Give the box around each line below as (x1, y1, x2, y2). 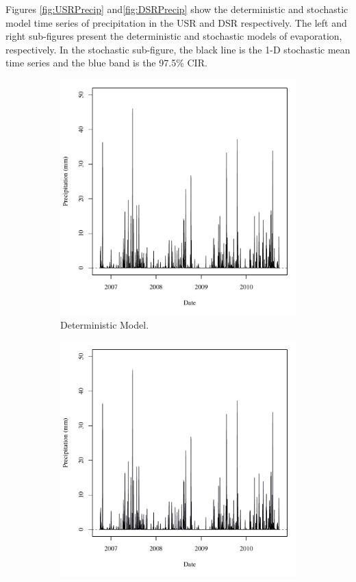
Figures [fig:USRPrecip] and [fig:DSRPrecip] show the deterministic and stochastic (5, 2, 348, 16)
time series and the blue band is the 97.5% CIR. (5, 55, 207, 70)
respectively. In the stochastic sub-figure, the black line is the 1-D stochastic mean (5, 42, 351, 56)
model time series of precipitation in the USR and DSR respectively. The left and (5, 15, 347, 29)
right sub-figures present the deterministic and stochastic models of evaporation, (5, 29, 342, 43)
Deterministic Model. (60, 317, 149, 331)
